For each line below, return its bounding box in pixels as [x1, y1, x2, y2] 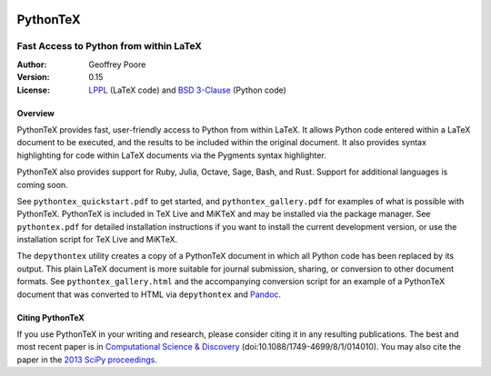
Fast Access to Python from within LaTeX [16, 40, 202, 53]
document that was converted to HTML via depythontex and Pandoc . [16, 289, 282, 300]
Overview [16, 107, 55, 118]
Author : [16, 59, 47, 70]
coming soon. [16, 179, 68, 190]
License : [16, 84, 50, 95]
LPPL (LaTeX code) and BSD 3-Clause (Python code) [88, 84, 286, 95]
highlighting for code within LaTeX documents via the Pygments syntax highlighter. [16, 150, 326, 161]
